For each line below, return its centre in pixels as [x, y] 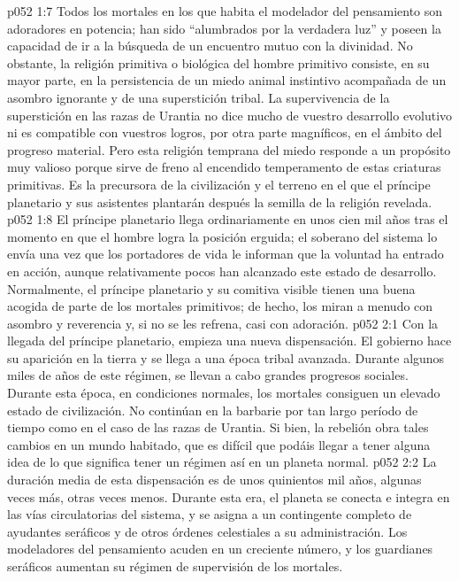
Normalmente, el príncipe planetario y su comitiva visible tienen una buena [211, 288]
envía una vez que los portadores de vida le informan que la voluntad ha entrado [226, 254]
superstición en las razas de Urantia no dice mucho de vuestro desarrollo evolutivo [230, 115]
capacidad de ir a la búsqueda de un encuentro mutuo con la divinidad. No [210, 46]
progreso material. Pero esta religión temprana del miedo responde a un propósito [229, 149]
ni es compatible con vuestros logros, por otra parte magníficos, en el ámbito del [225, 132]
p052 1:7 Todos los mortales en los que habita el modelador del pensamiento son [225, 11]
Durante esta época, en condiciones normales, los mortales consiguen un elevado [224, 393]
